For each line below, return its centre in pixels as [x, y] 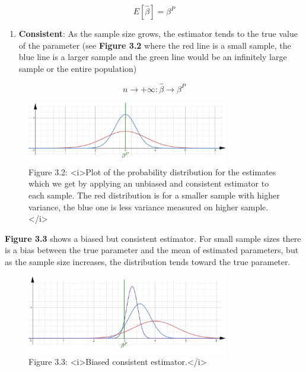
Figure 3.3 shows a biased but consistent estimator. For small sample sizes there [153, 238]
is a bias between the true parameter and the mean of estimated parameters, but [152, 250]
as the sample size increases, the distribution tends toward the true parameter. [148, 261]
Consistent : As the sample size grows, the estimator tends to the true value [158, 33]
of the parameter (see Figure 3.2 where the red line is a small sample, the [155, 45]
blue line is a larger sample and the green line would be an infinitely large [153, 57]
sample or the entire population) [78, 68]
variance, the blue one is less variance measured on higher [133, 207]
